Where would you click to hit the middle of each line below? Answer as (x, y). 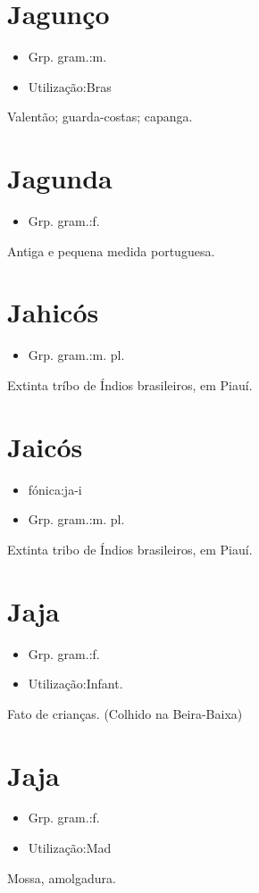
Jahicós (53, 312)
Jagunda (60, 178)
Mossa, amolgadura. (62, 877)
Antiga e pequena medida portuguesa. (111, 250)
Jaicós (45, 446)
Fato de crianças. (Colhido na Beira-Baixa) (125, 713)
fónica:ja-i (55, 489)
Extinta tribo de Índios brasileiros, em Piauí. (130, 549)
